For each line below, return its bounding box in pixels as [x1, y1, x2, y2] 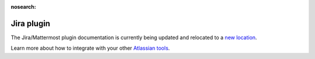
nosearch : [10, 4, 36, 10]
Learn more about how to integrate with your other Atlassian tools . [10, 44, 170, 52]
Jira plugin [10, 18, 51, 29]
